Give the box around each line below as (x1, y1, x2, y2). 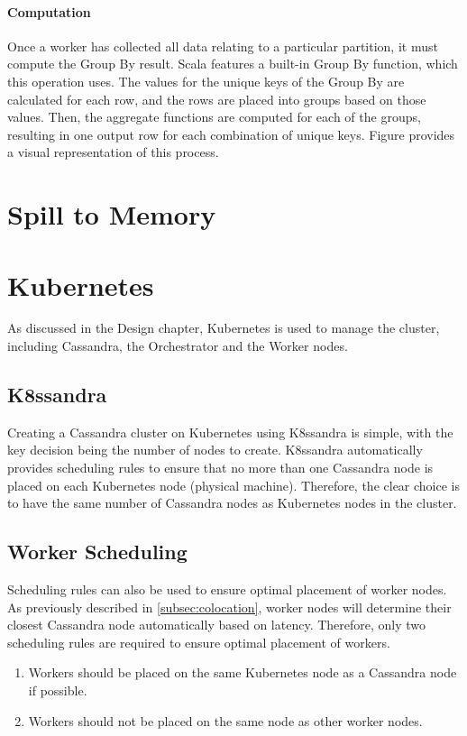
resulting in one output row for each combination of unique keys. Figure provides (7, 124, 455, 143)
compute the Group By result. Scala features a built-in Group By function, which (7, 54, 458, 73)
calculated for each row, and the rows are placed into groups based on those (7, 89, 426, 108)
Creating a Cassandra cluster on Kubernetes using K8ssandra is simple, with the (7, 422, 453, 441)
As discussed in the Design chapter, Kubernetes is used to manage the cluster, (7, 318, 440, 337)
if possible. (28, 680, 87, 699)
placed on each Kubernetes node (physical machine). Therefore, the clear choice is (7, 475, 461, 494)
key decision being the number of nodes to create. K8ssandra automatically (7, 440, 423, 459)
